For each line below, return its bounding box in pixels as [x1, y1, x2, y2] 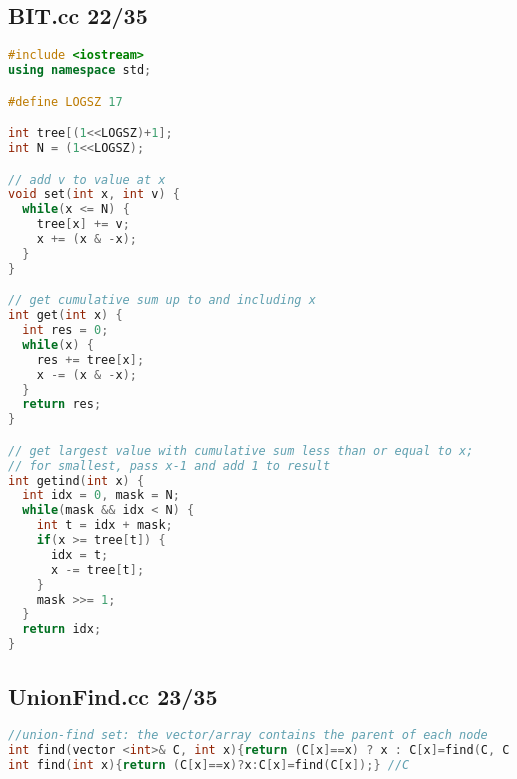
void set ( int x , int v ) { [8, 187, 180, 202]
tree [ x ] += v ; [36, 217, 130, 232]
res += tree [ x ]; [36, 352, 145, 367]
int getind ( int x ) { [8, 473, 145, 488]
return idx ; [22, 622, 102, 637]
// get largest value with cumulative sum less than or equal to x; [8, 443, 474, 458]
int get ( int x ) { [8, 308, 123, 323]
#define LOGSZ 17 [8, 94, 123, 109]
